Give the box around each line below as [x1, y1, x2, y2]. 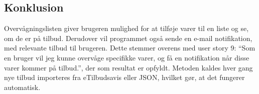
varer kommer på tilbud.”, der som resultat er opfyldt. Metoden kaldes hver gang [4, 62, 253, 72]
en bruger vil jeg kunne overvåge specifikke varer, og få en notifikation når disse [4, 52, 249, 62]
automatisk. [4, 81, 41, 92]
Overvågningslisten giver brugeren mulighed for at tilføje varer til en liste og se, [4, 23, 249, 33]
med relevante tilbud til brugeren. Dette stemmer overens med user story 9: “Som [4, 42, 255, 53]
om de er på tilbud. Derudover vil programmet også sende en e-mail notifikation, [4, 32, 252, 43]
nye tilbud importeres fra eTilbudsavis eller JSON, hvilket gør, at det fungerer [4, 72, 245, 82]
